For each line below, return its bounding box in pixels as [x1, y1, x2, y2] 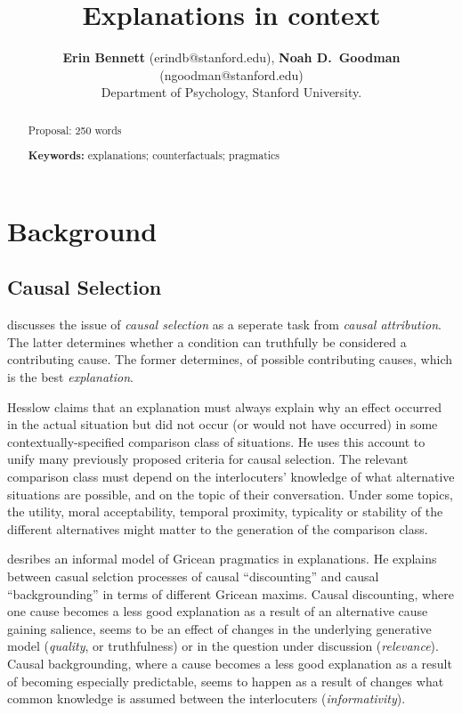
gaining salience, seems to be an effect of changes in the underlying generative [7, 619, 432, 637]
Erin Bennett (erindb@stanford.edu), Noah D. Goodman [62, 48, 401, 67]
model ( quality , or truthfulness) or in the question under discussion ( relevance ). [7, 637, 439, 655]
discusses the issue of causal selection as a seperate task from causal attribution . [7, 315, 442, 334]
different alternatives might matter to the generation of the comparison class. [7, 519, 428, 538]
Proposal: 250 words [28, 122, 122, 137]
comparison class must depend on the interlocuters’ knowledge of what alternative [7, 467, 455, 486]
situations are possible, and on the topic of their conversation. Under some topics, [7, 484, 453, 503]
